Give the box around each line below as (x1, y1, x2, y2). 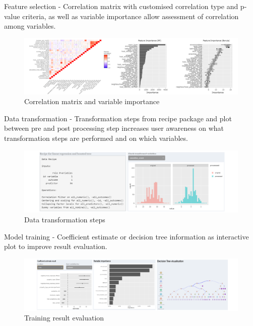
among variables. (4, 21, 56, 31)
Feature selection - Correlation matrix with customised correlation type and (4, 1, 238, 11)
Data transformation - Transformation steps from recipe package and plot (4, 113, 232, 123)
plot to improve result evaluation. (4, 241, 107, 252)
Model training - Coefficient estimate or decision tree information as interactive (4, 231, 249, 241)
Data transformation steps (24, 214, 105, 224)
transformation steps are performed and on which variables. (4, 132, 188, 143)
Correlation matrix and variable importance (24, 96, 160, 107)
